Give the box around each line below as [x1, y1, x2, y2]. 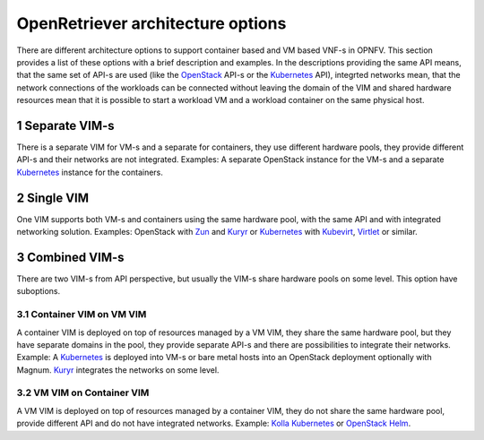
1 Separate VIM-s [16, 117, 116, 134]
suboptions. [16, 286, 61, 297]
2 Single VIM [16, 190, 90, 205]
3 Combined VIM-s [16, 249, 125, 264]
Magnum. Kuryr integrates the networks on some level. [16, 364, 220, 375]
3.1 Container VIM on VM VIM [16, 308, 147, 321]
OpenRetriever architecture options [16, 13, 287, 33]
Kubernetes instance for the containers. [16, 167, 163, 177]
